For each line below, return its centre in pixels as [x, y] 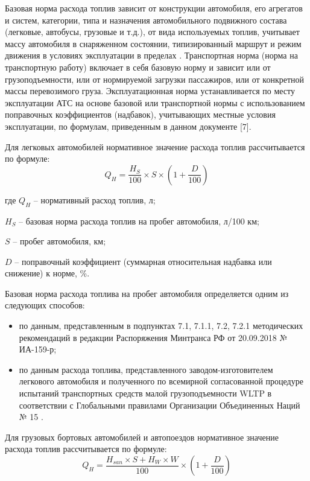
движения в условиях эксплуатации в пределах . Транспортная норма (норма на [151, 55]
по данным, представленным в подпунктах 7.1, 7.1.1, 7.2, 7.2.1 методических [161, 326]
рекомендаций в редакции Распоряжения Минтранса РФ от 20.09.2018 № [153, 337]
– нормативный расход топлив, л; [94, 199]
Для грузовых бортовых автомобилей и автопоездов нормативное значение [142, 437]
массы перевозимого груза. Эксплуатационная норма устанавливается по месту [150, 91]
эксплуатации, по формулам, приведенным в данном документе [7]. [128, 126]
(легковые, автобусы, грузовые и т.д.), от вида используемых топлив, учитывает [152, 32]
